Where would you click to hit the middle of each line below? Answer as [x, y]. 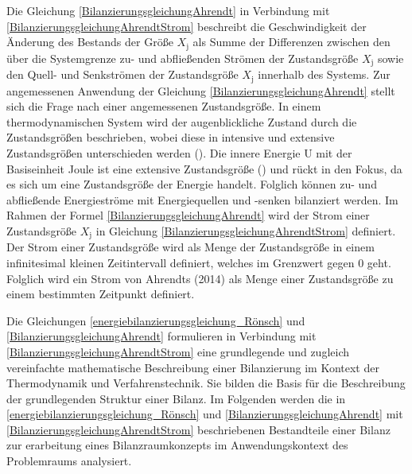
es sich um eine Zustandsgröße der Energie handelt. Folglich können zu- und [192, 184]
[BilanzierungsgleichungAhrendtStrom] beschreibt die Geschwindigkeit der [187, 26]
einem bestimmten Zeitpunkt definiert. [101, 294]
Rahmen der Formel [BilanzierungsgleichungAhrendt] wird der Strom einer [188, 215]
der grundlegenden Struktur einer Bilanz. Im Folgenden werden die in [176, 398]
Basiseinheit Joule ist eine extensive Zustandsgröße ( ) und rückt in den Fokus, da [204, 168]
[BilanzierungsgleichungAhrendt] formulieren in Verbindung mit [161, 336]
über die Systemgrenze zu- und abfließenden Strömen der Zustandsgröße [183, 58]
